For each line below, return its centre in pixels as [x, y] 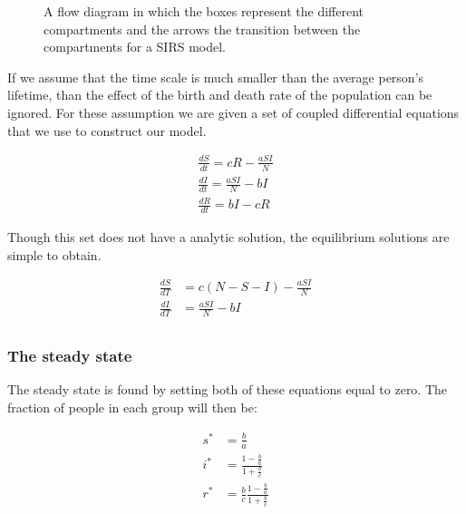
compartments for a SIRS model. [135, 47]
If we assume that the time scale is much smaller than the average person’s [216, 77]
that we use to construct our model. [107, 130]
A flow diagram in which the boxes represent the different [204, 11]
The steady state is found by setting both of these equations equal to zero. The [228, 389]
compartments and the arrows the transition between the [202, 29]
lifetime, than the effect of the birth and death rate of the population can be [220, 95]
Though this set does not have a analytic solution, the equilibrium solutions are [228, 237]
